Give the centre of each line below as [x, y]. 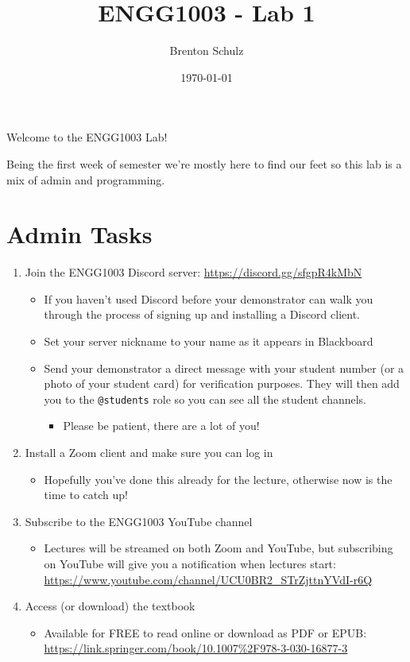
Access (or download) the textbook [110, 606]
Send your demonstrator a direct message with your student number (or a [224, 368]
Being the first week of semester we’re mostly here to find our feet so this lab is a [204, 163]
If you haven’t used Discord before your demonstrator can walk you [209, 298]
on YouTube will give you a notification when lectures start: [190, 563]
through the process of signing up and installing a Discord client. [202, 314]
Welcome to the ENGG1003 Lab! [87, 137]
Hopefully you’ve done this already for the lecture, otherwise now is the [218, 479]
